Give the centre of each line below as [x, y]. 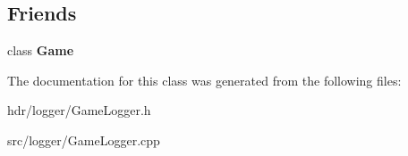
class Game [41, 50]
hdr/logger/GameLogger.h [79, 110]
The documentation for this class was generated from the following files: [204, 80]
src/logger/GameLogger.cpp [84, 140]
